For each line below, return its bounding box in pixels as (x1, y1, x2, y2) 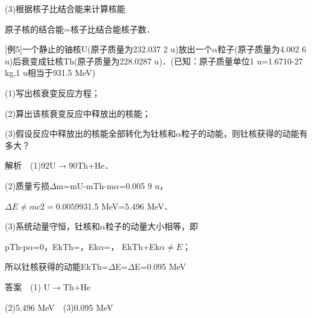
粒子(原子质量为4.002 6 (217, 43, 307, 55)
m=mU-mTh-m (56, 179, 114, 192)
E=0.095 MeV (134, 260, 186, 273)
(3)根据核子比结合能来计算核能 (5, 2, 125, 14)
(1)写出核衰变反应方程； (5, 86, 100, 99)
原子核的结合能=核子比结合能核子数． (5, 22, 155, 35)
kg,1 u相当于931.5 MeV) (5, 66, 96, 79)
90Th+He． (69, 159, 113, 172)
